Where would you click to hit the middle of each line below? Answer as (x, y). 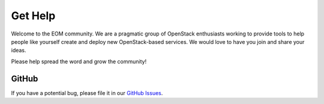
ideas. (19, 50)
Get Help (33, 16)
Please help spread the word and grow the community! (79, 61)
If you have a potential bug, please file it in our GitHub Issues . (87, 93)
